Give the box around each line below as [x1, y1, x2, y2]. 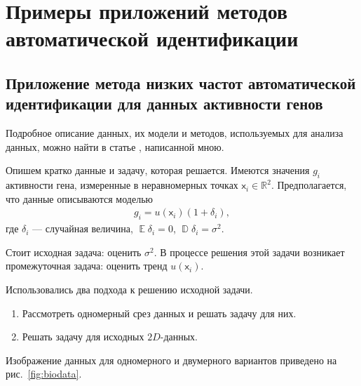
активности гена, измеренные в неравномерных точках [6, 178, 238, 192]
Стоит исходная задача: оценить [6, 244, 142, 259]
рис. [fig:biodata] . [6, 366, 82, 381]
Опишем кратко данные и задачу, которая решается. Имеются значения [6, 163, 310, 178]
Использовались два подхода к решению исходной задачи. [6, 281, 253, 296]
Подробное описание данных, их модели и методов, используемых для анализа [6, 126, 343, 140]
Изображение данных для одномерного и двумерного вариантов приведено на [6, 352, 337, 367]
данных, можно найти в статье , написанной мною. [6, 139, 224, 154]
